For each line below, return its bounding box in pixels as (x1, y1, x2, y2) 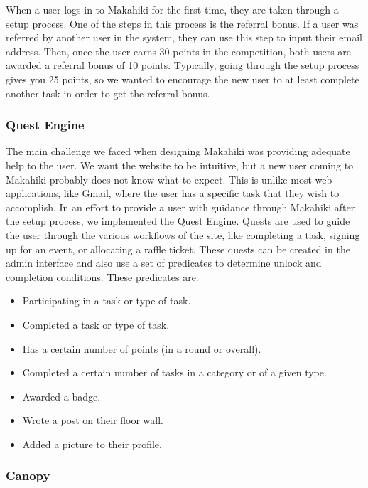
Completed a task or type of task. (22, 317, 170, 331)
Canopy (6, 467, 50, 484)
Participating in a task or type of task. (22, 293, 191, 308)
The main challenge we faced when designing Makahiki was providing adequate (6, 144, 350, 159)
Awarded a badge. (22, 388, 101, 403)
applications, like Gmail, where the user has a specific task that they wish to (6, 186, 340, 201)
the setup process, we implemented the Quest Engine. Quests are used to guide (6, 213, 350, 228)
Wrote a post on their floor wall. (22, 413, 163, 428)
